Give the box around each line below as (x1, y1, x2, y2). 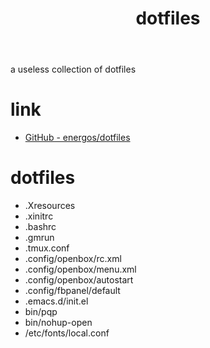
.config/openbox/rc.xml (24, 253, 122, 265)
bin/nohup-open (24, 317, 93, 329)
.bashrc (24, 221, 57, 233)
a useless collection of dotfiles (10, 63, 137, 76)
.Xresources (24, 200, 76, 212)
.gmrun (24, 232, 55, 244)
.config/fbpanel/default (24, 285, 121, 297)
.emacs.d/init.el (24, 295, 89, 307)
